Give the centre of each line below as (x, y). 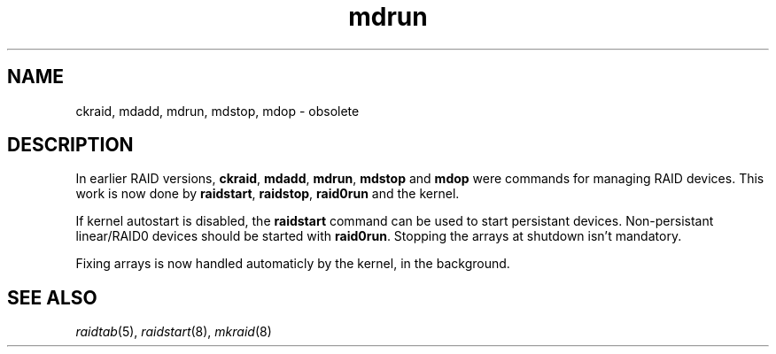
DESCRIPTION (70, 145)
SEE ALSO (52, 297)
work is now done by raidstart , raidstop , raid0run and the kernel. (268, 194)
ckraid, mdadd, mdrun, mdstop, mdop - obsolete (217, 111)
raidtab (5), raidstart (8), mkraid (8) (174, 332)
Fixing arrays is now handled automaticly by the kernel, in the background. (293, 264)
